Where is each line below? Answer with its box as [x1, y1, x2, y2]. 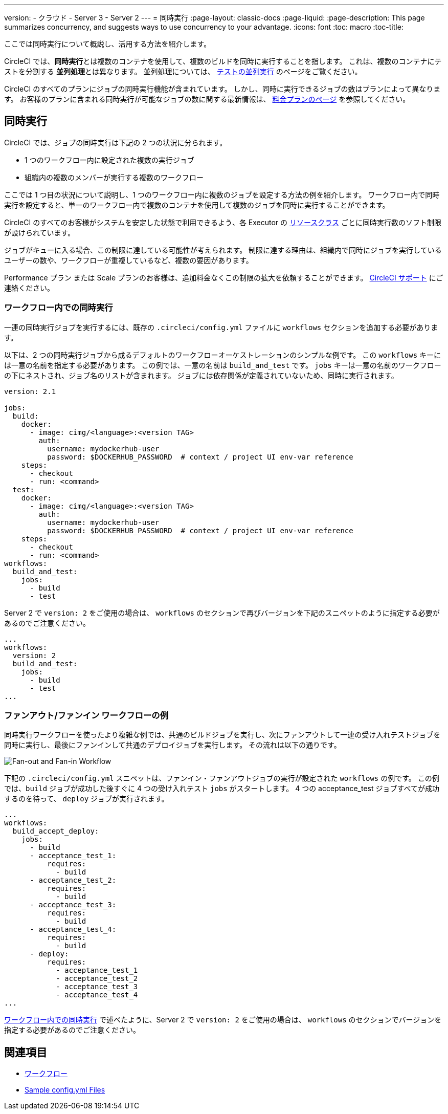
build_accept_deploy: [12, 827, 99, 836]
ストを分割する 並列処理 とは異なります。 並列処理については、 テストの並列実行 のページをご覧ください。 [4, 67, 362, 76]
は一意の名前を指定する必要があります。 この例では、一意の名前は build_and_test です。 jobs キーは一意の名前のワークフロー [4, 360, 441, 369]
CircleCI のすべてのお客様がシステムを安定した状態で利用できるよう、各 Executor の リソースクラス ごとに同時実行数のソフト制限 [4, 217, 441, 227]
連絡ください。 [4, 283, 54, 292]
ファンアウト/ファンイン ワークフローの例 [4, 710, 169, 720]
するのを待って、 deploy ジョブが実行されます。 [4, 794, 169, 803]
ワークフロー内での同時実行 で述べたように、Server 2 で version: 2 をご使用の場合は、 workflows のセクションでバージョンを [4, 1015, 442, 1024]
